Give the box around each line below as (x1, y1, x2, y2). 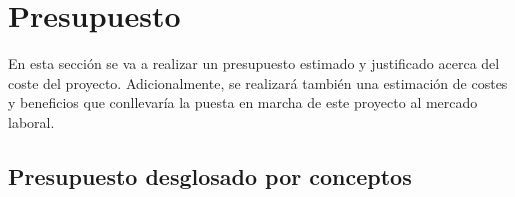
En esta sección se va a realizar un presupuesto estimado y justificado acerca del (8, 53, 500, 74)
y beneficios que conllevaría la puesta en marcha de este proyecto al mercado (8, 92, 478, 113)
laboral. (8, 111, 55, 132)
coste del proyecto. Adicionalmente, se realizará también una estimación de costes (8, 72, 508, 93)
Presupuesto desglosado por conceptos (8, 160, 412, 191)
